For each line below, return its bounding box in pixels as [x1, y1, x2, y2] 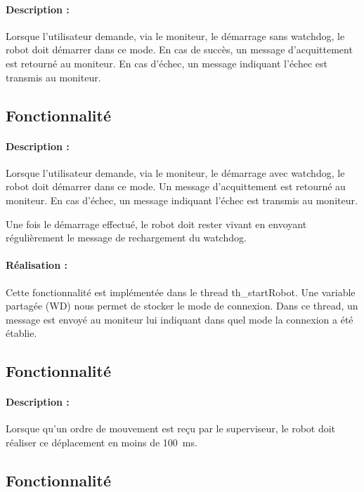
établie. [6, 326, 37, 340]
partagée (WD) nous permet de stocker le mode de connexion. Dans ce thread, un [6, 298, 358, 313]
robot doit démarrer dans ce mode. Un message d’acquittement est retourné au [6, 179, 346, 194]
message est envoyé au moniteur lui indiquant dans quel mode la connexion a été [6, 312, 353, 326]
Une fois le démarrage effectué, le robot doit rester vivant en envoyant [6, 216, 307, 231]
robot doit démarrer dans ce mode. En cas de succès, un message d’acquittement [6, 42, 353, 57]
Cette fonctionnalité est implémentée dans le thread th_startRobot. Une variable [6, 284, 356, 299]
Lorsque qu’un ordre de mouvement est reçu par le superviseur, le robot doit [6, 421, 336, 436]
